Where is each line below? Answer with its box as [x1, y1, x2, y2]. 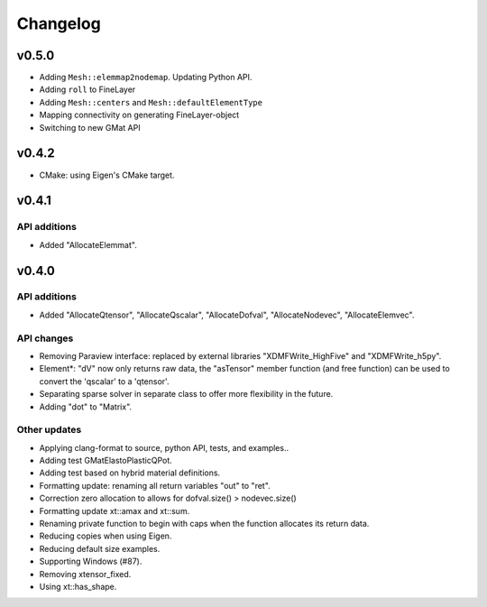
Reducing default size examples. [39, 543, 161, 554]
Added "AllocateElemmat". [39, 239, 137, 250]
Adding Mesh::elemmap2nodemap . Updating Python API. [39, 72, 253, 83]
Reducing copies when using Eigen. [39, 530, 172, 541]
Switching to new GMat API [39, 122, 141, 133]
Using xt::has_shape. [39, 581, 117, 592]
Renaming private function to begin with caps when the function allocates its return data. [39, 519, 370, 529]
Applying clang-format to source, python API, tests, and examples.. [39, 442, 289, 453]
